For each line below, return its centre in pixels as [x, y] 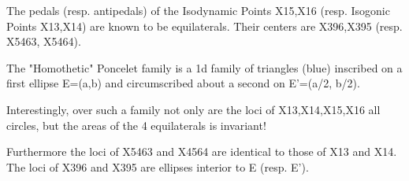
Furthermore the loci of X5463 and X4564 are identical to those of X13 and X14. [202, 151]
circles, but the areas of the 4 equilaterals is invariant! [136, 125]
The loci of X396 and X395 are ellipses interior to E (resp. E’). [158, 166]
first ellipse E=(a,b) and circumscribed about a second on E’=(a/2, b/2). [183, 83]
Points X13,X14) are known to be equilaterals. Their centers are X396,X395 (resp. [204, 26]
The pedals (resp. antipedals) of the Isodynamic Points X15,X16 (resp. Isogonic [198, 10]
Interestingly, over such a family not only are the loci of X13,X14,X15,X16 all [193, 109]
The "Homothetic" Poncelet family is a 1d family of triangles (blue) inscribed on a [204, 67]
